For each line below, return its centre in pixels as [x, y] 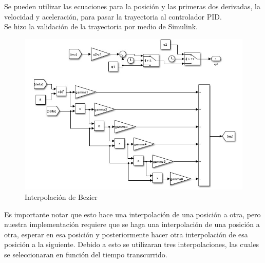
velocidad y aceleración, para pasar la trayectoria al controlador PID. [113, 16]
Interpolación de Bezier [61, 196]
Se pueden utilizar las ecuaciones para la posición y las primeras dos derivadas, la [132, 6]
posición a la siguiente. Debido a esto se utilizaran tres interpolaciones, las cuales [131, 244]
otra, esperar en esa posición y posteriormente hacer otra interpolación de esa [126, 234]
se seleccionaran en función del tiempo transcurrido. [86, 254]
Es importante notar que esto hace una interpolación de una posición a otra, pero [132, 214]
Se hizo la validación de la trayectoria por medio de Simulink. [101, 26]
